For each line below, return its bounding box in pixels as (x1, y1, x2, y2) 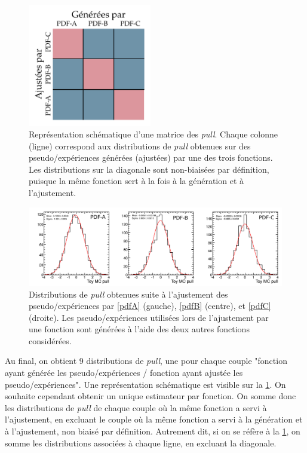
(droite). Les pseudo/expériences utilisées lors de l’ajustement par (29, 311, 269, 323)
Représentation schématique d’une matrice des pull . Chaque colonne (29, 128, 278, 140)
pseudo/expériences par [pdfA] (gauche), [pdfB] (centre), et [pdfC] (29, 299, 271, 312)
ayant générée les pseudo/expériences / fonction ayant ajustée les (5, 366, 243, 379)
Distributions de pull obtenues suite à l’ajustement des (29, 287, 228, 300)
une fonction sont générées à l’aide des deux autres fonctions (29, 323, 250, 335)
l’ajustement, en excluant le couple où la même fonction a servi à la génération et (5, 413, 303, 426)
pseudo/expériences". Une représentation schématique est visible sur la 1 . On (5, 378, 286, 390)
